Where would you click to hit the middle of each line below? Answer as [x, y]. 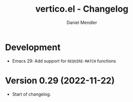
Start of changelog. [31, 94]
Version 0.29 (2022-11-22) [60, 80]
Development [33, 47]
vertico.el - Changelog [82, 9]
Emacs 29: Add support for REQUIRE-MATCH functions [64, 61]
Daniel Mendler [82, 22]
